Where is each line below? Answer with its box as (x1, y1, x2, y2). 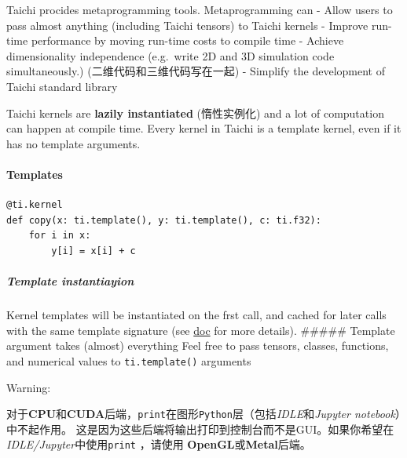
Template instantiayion (6, 273, 134, 289)
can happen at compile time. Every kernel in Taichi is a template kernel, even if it (6, 120, 401, 136)
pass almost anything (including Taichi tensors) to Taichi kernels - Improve (6, 16, 368, 33)
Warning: (6, 379, 51, 395)
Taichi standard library (6, 78, 118, 94)
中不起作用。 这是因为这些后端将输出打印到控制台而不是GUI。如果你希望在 (6, 420, 394, 437)
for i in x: (28, 230, 91, 242)
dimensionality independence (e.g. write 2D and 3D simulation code (6, 47, 335, 64)
